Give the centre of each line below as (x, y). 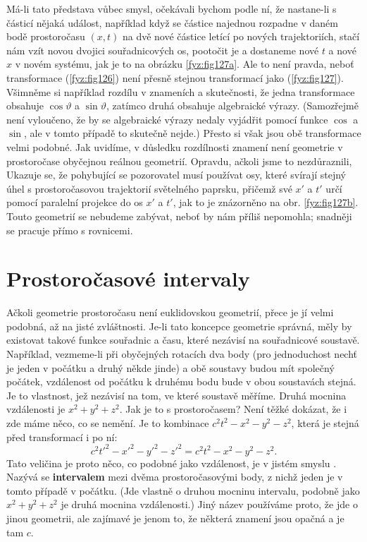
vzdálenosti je (36, 409)
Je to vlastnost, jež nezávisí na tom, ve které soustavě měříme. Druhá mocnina (176, 395)
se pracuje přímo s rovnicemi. (70, 230)
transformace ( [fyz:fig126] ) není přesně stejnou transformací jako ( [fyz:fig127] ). (175, 77)
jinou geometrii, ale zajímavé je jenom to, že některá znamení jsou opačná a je (175, 518)
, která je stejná (325, 422)
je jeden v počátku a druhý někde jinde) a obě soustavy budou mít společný (170, 367)
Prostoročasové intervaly (128, 278)
